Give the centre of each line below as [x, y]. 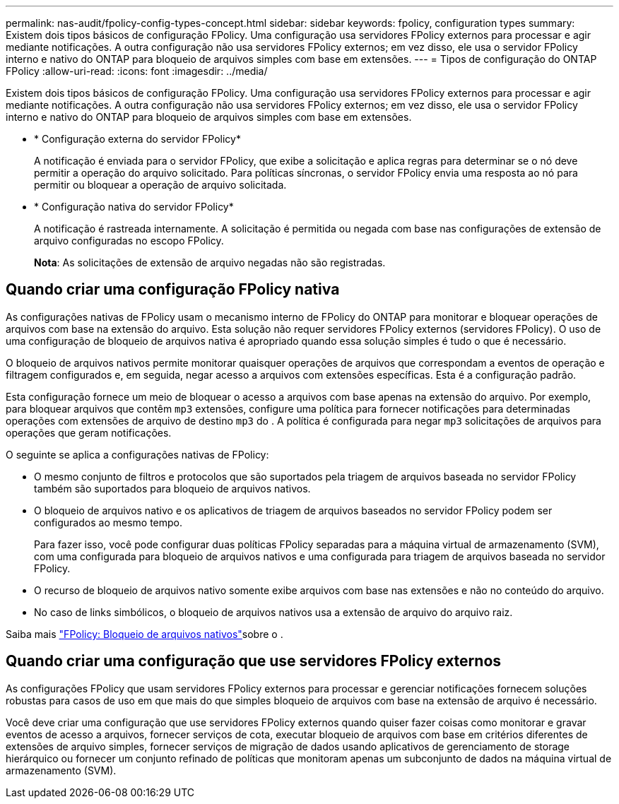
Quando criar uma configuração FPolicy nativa [173, 290]
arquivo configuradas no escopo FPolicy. [129, 241]
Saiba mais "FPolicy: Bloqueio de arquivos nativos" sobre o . [145, 634]
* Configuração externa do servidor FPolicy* [137, 139]
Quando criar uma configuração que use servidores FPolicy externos [254, 661]
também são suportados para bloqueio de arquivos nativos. [172, 488]
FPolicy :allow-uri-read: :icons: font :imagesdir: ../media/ [137, 71]
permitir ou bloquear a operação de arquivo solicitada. [160, 185]
